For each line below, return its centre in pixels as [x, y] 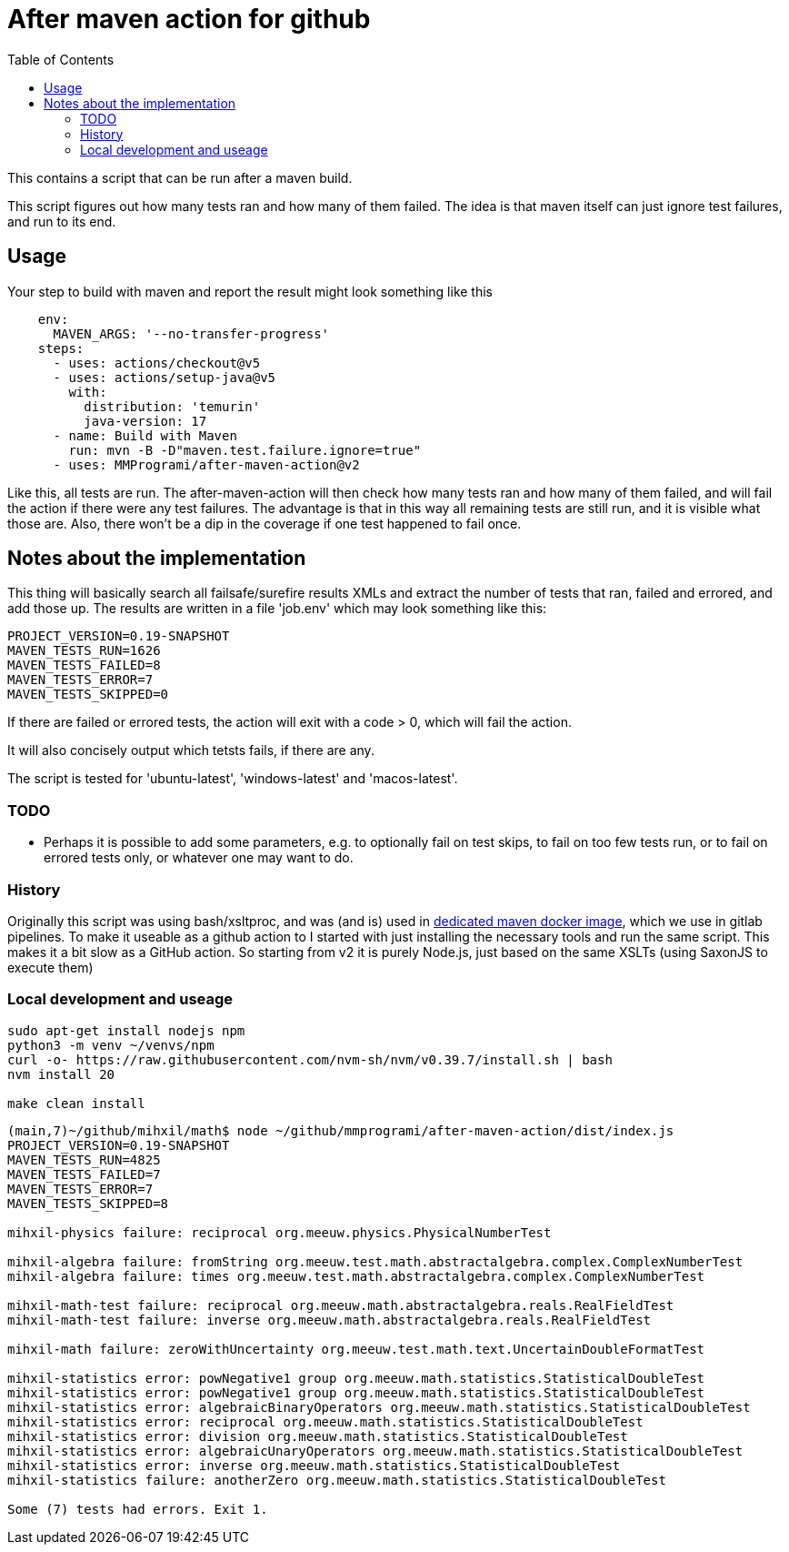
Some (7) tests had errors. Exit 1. [138, 1509]
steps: [61, 348]
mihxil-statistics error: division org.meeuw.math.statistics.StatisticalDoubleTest [318, 1436]
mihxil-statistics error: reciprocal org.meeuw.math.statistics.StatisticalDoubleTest [325, 1421]
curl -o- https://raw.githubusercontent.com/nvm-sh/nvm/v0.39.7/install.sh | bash [310, 1059]
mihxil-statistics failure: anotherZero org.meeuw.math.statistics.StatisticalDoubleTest [337, 1480]
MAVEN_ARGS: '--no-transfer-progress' [191, 333]
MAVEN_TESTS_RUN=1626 [84, 651]
